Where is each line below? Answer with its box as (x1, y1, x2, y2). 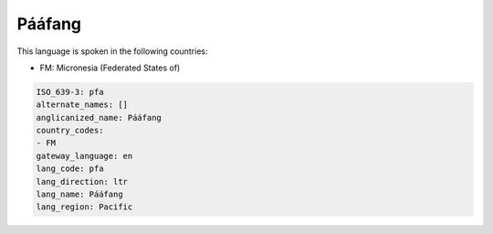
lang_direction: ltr (36, 176, 128, 186)
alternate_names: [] (36, 100, 128, 110)
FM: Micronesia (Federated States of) (39, 62, 181, 73)
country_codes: (36, 125, 104, 136)
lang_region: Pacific (36, 202, 133, 212)
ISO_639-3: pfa (36, 87, 104, 97)
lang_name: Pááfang (36, 189, 123, 200)
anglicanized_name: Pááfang (36, 112, 162, 122)
